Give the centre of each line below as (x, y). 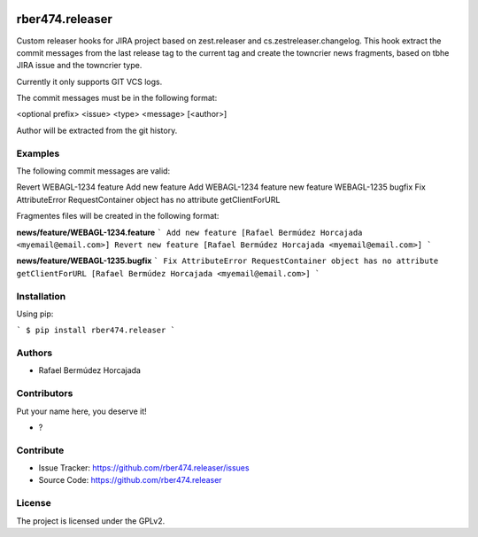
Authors (35, 353)
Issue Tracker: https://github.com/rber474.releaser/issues (144, 468)
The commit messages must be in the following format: (117, 98)
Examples (38, 153)
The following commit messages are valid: (93, 171)
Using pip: (35, 314)
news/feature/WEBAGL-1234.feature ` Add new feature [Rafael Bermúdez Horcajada (189, 232)
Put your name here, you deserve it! (81, 411)
